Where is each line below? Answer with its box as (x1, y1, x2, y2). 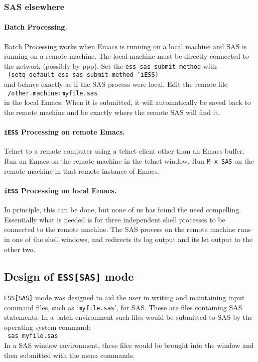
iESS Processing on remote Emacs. (4, 127, 125, 137)
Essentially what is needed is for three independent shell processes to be (4, 214, 225, 224)
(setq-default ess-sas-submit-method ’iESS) (8, 71, 159, 79)
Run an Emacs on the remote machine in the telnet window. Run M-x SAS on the (4, 156, 254, 166)
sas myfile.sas (8, 332, 58, 340)
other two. (4, 244, 36, 254)
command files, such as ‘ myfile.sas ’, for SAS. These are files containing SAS (4, 302, 242, 312)
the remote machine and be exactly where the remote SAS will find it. (4, 106, 220, 117)
